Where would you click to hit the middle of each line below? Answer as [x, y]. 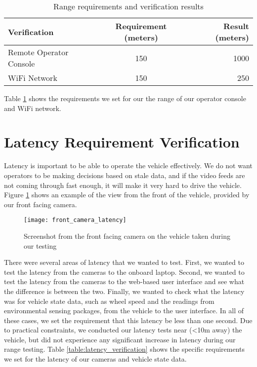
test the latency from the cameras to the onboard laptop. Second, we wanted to [124, 272]
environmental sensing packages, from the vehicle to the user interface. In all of [124, 311]
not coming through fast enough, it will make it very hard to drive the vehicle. [123, 185]
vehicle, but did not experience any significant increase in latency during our [120, 339]
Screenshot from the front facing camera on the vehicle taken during [127, 236]
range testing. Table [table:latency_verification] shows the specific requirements [125, 349]
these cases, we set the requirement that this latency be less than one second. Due [128, 320]
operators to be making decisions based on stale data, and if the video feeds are [125, 175]
